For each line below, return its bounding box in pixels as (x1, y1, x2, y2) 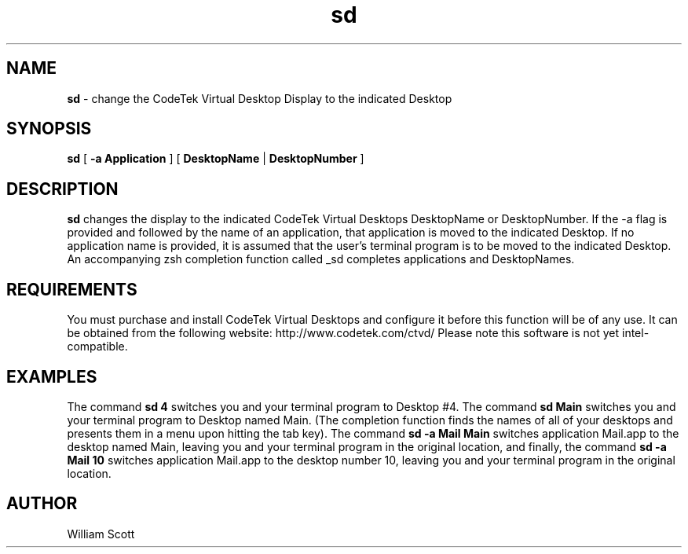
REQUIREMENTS (6, 279, 137, 299)
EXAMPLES (6, 366, 97, 387)
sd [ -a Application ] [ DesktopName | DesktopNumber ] (67, 152, 364, 166)
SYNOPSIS (6, 119, 92, 139)
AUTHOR (6, 493, 78, 514)
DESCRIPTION (6, 178, 119, 199)
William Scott (67, 526, 135, 541)
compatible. (67, 339, 128, 354)
